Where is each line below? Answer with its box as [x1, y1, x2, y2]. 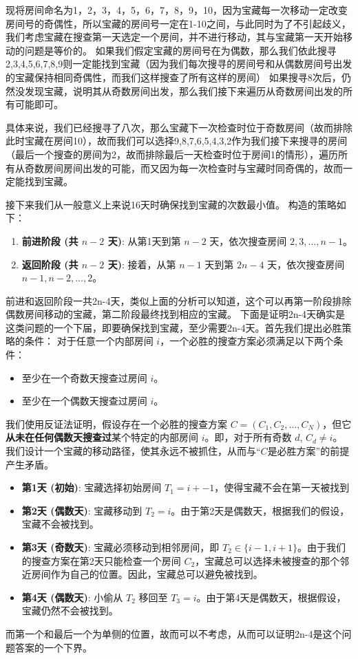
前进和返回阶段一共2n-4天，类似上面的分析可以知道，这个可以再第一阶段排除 [6, 293, 352, 307]
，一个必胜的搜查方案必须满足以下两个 [160, 334, 334, 348]
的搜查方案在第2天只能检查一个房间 [21, 553, 181, 568]
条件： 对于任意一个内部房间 [24, 334, 154, 348]
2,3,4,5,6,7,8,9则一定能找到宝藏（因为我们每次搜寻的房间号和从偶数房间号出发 [6, 56, 352, 71]
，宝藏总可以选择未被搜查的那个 [195, 553, 340, 568]
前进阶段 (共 [21, 233, 78, 248]
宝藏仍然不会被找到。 [21, 603, 118, 618]
